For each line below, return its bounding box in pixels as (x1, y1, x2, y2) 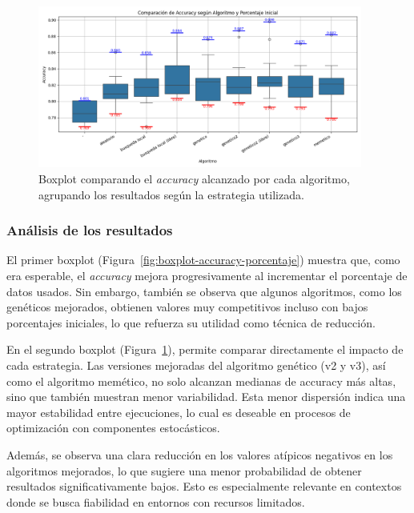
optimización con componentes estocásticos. (6, 419, 220, 436)
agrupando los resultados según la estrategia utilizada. (38, 186, 304, 202)
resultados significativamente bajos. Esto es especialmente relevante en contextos (6, 478, 402, 495)
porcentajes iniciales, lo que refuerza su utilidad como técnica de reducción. (6, 314, 376, 331)
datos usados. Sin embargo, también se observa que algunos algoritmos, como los (6, 283, 402, 299)
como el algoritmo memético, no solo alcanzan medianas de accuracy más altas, (6, 372, 396, 389)
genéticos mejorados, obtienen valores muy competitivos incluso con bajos (6, 299, 368, 315)
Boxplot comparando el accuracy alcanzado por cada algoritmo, (38, 170, 350, 186)
